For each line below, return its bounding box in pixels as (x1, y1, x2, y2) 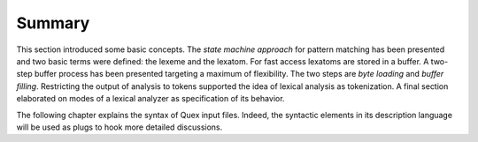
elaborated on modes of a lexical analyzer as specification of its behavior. (16, 93, 285, 104)
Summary (16, 13, 90, 33)
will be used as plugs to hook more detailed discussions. (16, 122, 223, 132)
